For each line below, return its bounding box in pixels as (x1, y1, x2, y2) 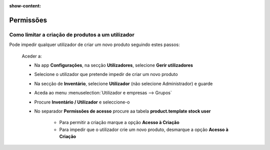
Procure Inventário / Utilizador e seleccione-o (34, 99, 130, 105)
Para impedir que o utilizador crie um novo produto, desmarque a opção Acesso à (59, 126, 228, 132)
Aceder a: (21, 53, 42, 59)
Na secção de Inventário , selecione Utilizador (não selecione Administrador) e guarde (34, 80, 213, 86)
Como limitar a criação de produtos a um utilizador (9, 31, 134, 38)
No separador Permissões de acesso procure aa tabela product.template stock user (34, 108, 211, 114)
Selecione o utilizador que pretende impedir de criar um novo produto (34, 71, 178, 77)
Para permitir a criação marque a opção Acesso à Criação (59, 119, 179, 125)
